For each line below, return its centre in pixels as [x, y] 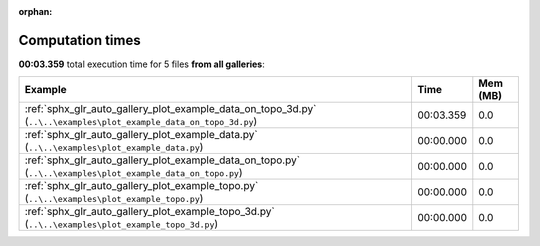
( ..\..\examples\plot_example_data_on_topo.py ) [133, 173]
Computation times [79, 40]
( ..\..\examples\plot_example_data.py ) [114, 147]
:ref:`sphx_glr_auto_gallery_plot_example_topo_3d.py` [149, 212]
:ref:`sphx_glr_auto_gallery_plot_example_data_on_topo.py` [162, 160]
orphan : [35, 11]
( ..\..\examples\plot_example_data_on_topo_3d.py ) [141, 122]
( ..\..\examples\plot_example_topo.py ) [114, 198]
